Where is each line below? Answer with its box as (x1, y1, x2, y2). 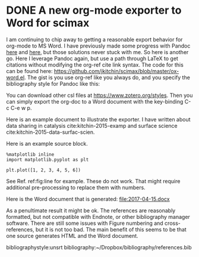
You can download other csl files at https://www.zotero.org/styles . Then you (6, 92, 193, 99)
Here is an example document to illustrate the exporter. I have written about (6, 115, 191, 123)
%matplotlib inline (6, 151, 55, 158)
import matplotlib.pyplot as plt (6, 156, 89, 162)
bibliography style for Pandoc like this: (6, 80, 100, 87)
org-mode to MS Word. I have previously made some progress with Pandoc (6, 42, 191, 49)
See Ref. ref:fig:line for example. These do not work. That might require (6, 177, 181, 184)
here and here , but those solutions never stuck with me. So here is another (6, 48, 189, 55)
